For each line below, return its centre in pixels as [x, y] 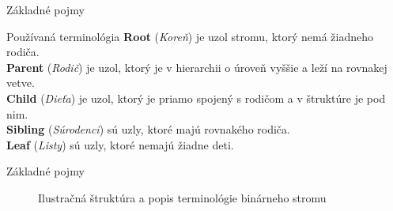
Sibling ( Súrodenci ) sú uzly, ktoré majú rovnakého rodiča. [148, 129]
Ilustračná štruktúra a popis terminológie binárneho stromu [182, 197]
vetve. [21, 83]
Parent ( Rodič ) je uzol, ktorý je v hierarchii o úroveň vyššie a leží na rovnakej [197, 67]
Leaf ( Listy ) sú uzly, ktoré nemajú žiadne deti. [120, 144]
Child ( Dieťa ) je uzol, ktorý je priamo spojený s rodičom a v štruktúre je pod [196, 98]
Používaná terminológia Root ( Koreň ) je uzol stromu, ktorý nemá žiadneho [190, 36]
